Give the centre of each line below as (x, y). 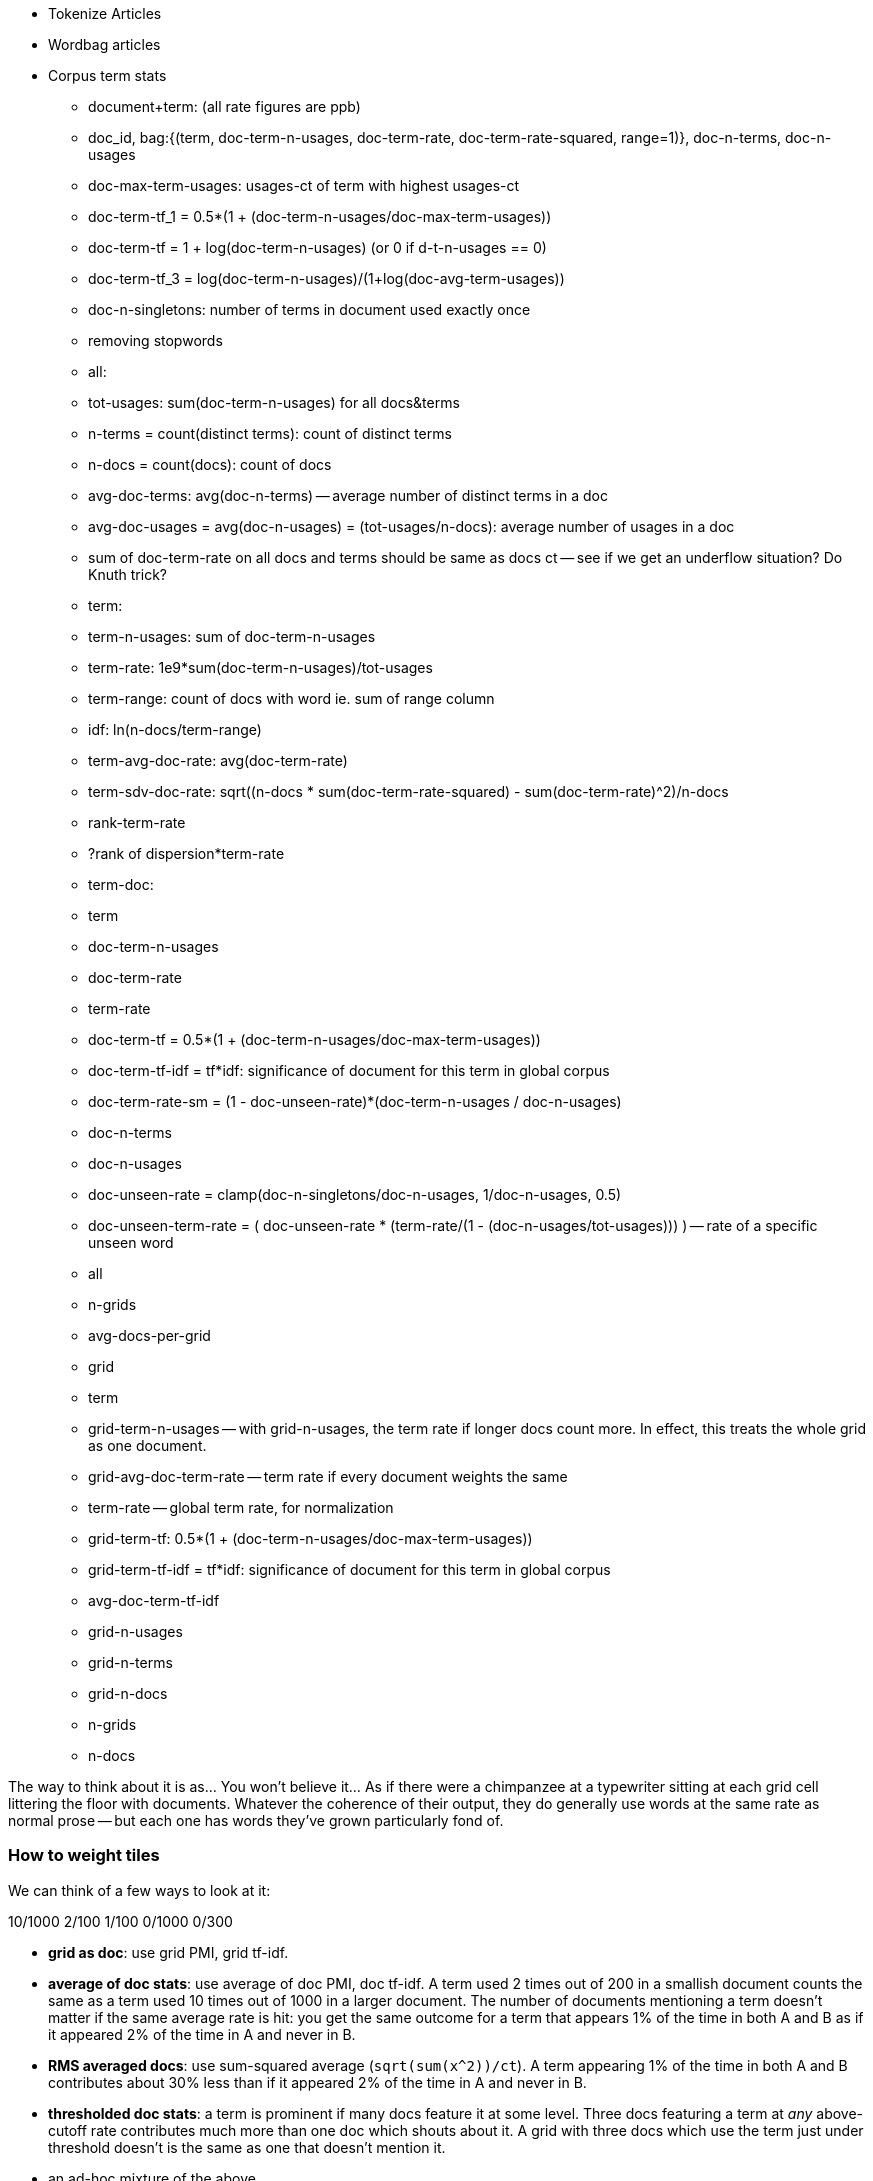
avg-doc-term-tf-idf (154, 1600)
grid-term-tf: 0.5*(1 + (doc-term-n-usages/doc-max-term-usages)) (310, 1538)
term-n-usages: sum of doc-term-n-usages (232, 636)
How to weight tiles (84, 1855)
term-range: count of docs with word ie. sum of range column (291, 698)
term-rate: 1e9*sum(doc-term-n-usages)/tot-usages (260, 667)
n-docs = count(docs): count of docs (210, 464)
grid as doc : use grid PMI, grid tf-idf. (168, 1952)
